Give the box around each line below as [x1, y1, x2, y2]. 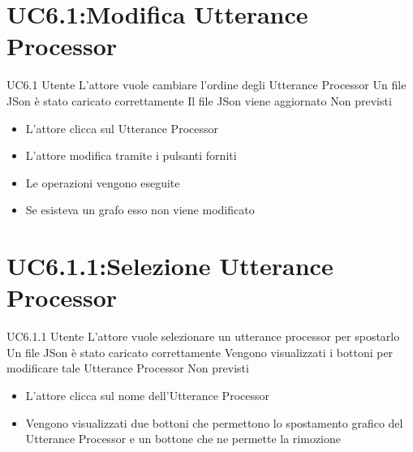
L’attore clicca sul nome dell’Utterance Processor [25, 386, 269, 403]
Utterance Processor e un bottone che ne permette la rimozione [25, 430, 342, 447]
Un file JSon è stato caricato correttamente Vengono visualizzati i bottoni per [6, 343, 394, 360]
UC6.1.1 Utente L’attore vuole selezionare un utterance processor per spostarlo [6, 328, 400, 345]
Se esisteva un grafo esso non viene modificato [25, 201, 255, 218]
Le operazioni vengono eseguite [25, 174, 180, 191]
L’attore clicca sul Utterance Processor [25, 119, 218, 136]
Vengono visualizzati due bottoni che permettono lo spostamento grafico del [25, 414, 403, 431]
